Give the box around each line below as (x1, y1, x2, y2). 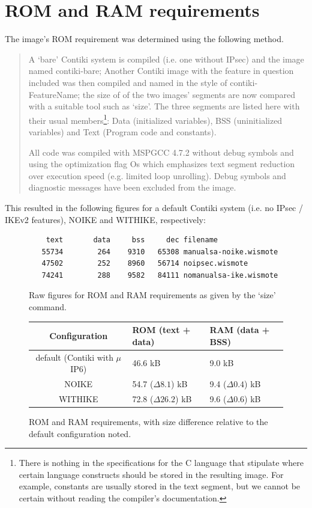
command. (29, 301, 67, 313)
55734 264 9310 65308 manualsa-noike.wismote (41, 247, 278, 256)
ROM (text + (132, 323, 191, 336)
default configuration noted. (29, 427, 131, 439)
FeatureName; (28, 88, 80, 100)
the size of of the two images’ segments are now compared (82, 88, 296, 100)
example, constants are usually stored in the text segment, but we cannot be (19, 480, 301, 492)
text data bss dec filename (46, 236, 218, 245)
